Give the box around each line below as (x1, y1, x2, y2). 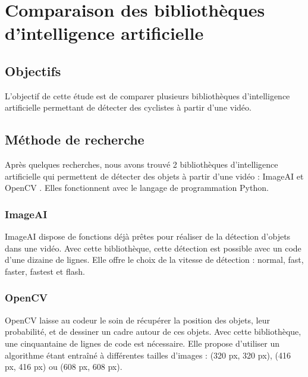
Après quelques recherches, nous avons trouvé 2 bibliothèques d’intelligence (5, 158, 278, 171)
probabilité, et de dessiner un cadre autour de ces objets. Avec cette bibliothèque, (5, 325, 301, 338)
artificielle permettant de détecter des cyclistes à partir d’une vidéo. (5, 101, 252, 114)
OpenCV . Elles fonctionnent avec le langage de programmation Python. (5, 181, 269, 194)
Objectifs (5, 61, 61, 80)
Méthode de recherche (5, 130, 144, 149)
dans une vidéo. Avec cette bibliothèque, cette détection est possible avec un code (5, 241, 301, 254)
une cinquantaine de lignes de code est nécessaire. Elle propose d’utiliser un (5, 337, 279, 349)
